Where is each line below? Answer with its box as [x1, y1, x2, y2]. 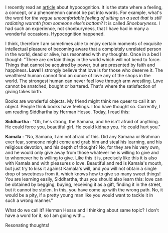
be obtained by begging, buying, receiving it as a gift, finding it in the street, [5, 181, 162, 187]
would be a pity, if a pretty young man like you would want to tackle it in [5, 192, 153, 198]
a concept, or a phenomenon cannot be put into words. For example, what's [5, 10, 162, 16]
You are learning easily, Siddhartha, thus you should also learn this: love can [5, 176, 163, 182]
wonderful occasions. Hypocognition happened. [5, 31, 105, 37]
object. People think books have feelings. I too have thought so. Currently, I [5, 104, 160, 109]
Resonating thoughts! [5, 222, 49, 228]
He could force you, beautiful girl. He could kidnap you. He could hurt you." [5, 124, 161, 130]
